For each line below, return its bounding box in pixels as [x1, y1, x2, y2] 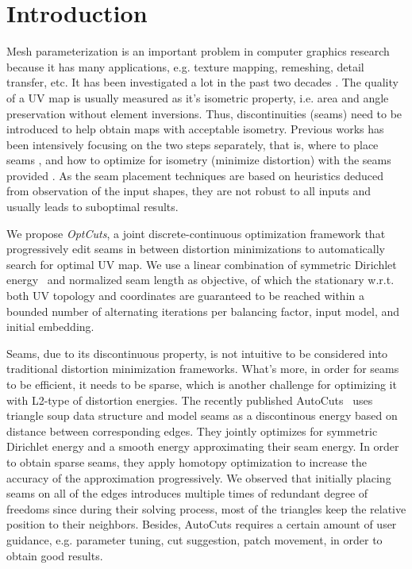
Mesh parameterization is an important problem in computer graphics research [6, 43, 390, 60]
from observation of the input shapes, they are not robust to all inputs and [6, 183, 372, 199]
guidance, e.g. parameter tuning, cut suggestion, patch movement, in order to [6, 531, 383, 548]
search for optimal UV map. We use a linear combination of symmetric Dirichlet [6, 256, 397, 272]
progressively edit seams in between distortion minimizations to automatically [6, 240, 385, 257]
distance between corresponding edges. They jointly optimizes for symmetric [6, 422, 378, 439]
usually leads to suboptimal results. [6, 198, 179, 215]
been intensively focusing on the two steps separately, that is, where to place [6, 136, 379, 152]
